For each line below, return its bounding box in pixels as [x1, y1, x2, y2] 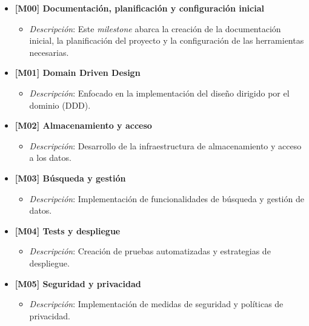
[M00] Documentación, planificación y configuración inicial [15, 2, 264, 14]
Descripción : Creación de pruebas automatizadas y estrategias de [29, 245, 271, 257]
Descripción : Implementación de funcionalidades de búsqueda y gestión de [29, 192, 304, 205]
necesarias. [29, 46, 69, 58]
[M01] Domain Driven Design [15, 66, 141, 79]
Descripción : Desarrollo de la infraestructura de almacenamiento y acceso [29, 139, 302, 152]
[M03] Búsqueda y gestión [15, 171, 126, 184]
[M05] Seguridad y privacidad [15, 277, 141, 290]
